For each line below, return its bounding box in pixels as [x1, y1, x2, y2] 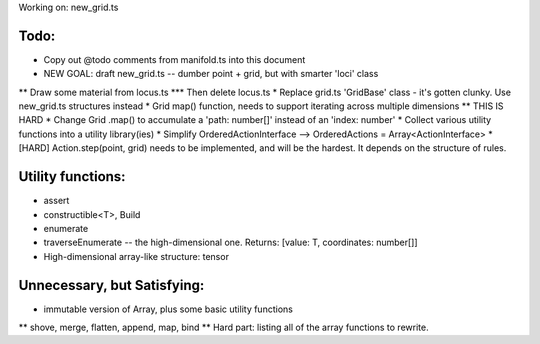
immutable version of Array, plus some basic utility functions [43, 303, 294, 315]
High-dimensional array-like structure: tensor [43, 250, 230, 262]
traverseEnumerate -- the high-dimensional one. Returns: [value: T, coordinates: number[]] [43, 236, 419, 249]
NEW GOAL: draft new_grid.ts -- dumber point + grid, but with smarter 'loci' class [43, 68, 379, 80]
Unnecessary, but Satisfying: [18, 276, 205, 294]
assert [43, 195, 70, 207]
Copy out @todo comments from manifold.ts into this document [43, 53, 306, 65]
